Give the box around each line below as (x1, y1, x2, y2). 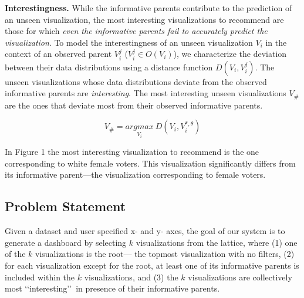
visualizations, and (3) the (84, 270, 178, 283)
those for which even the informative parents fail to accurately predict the (5, 25, 268, 37)
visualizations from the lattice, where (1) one (136, 236, 298, 248)
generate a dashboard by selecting (5, 236, 127, 248)
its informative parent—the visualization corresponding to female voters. (5, 168, 266, 181)
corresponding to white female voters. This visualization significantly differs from (5, 157, 296, 169)
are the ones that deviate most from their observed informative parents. (5, 99, 263, 111)
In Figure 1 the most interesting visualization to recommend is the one (5, 145, 259, 158)
